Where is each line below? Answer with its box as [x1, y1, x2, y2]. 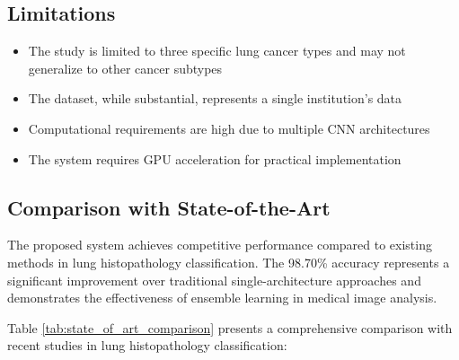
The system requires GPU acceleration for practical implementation [28, 149, 402, 168]
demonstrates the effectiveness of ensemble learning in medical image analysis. [7, 288, 437, 307]
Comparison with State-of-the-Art [7, 193, 331, 221]
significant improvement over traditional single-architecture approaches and [7, 270, 421, 289]
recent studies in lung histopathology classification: [7, 336, 287, 355]
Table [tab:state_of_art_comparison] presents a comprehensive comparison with [7, 318, 453, 337]
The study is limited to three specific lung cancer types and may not [28, 41, 406, 60]
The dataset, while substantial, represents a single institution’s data [28, 89, 402, 108]
